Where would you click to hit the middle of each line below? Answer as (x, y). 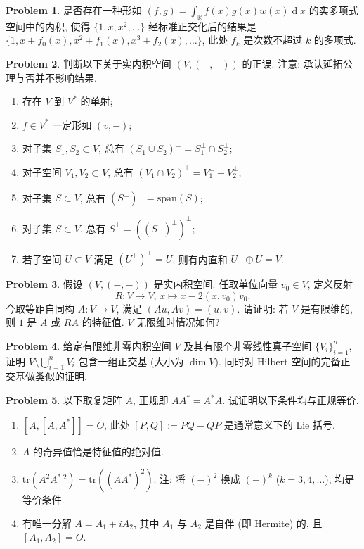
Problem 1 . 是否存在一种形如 (74, 10)
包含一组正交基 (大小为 (131, 361)
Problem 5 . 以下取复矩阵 (64, 400)
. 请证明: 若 (263, 308)
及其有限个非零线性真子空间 (248, 345)
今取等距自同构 (40, 308)
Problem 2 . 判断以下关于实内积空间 (89, 63)
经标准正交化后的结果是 (203, 26)
